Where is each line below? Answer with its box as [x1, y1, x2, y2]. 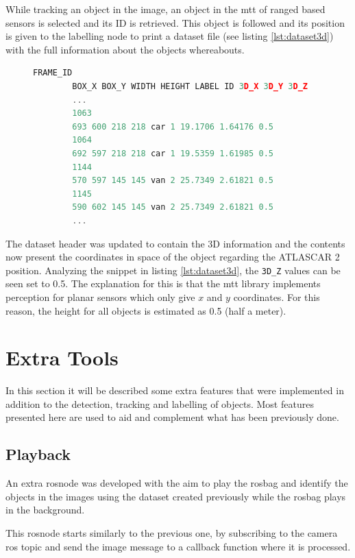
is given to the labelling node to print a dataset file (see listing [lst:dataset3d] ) [5, 29, 334, 43]
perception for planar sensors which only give [5, 289, 195, 304]
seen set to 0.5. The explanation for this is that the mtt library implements [5, 276, 321, 291]
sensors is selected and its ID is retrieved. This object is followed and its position [5, 15, 345, 29]
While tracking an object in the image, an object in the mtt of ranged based [5, 2, 326, 16]
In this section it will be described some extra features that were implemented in [5, 383, 344, 398]
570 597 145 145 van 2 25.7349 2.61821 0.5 [72, 175, 273, 186]
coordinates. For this [233, 289, 320, 304]
